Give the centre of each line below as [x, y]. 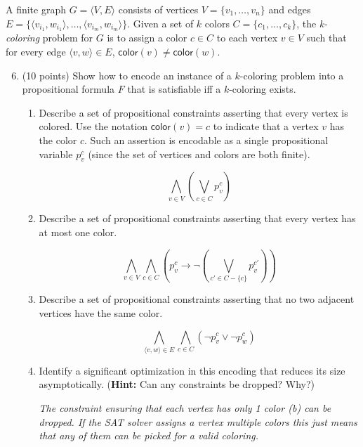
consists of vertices [158, 9]
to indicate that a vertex [266, 126]
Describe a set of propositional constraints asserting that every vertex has [197, 218]
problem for [68, 38]
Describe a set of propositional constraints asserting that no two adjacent [197, 299]
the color [58, 140]
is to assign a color [147, 38]
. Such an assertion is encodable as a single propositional [206, 140]
